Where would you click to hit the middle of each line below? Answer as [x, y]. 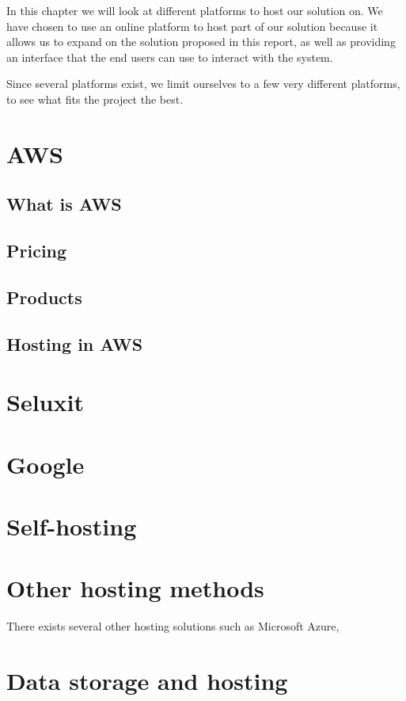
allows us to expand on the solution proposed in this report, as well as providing [201, 42]
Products [44, 297]
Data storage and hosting [147, 681]
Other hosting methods [135, 588]
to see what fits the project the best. [95, 99]
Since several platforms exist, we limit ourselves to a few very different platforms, [203, 84]
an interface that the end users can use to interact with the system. [170, 57]
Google [46, 464]
